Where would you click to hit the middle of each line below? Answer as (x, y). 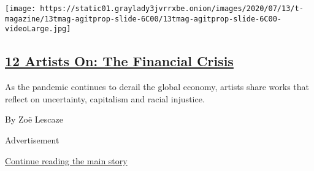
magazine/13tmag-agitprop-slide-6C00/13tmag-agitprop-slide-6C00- (144, 19)
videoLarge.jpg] (38, 29)
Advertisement (32, 139)
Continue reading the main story (66, 160)
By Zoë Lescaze (34, 119)
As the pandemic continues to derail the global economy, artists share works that (157, 87)
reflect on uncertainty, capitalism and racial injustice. (105, 98)
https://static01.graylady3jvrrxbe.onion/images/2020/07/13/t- (172, 9)
